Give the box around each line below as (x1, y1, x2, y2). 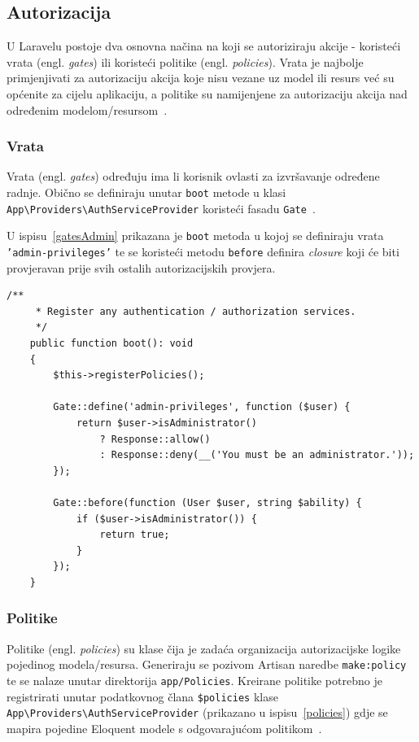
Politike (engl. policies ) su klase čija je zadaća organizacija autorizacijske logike (7, 639, 401, 657)
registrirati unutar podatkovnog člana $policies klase (7, 687, 278, 705)
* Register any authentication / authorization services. (35, 305, 356, 317)
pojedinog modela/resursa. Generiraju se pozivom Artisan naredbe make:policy (7, 656, 407, 673)
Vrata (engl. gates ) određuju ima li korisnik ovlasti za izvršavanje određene (7, 168, 380, 185)
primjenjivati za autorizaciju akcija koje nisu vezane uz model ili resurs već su (7, 69, 395, 86)
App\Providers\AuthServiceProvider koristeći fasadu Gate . (7, 199, 316, 216)
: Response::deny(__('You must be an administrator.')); (99, 449, 415, 461)
